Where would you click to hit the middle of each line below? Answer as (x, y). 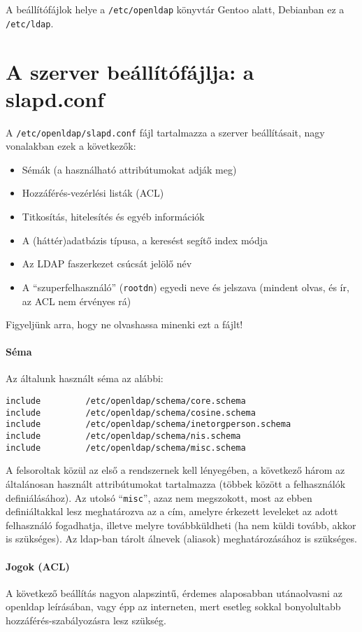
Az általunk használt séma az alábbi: (85, 378)
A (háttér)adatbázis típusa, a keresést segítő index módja (145, 240)
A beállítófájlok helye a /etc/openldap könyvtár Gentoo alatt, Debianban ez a (175, 9)
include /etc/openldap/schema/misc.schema (126, 448)
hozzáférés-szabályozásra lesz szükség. (86, 620)
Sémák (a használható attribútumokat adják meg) (129, 169)
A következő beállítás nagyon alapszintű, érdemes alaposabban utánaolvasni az (174, 592)
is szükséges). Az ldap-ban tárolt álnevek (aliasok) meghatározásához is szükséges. (181, 539)
